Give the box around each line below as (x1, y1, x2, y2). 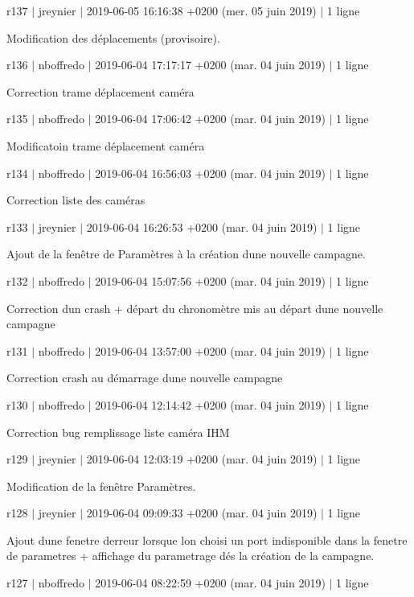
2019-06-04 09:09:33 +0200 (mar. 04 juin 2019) (86, 504, 318, 521)
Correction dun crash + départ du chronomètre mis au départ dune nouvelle (6, 299, 383, 316)
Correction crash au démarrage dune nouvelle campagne (6, 369, 283, 386)
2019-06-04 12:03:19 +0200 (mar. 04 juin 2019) (86, 451, 318, 467)
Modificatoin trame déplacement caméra (6, 137, 205, 154)
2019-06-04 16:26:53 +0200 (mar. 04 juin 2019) (86, 218, 318, 235)
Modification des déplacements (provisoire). (6, 29, 220, 46)
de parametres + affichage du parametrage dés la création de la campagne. (6, 547, 375, 564)
